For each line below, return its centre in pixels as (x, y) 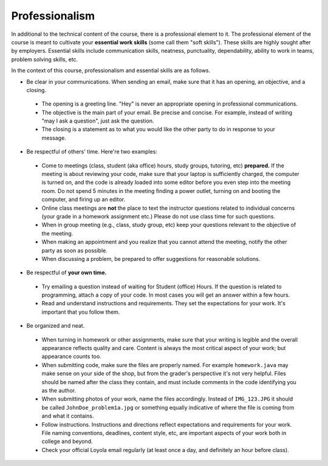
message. (54, 138)
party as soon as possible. (74, 250)
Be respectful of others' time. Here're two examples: (92, 152)
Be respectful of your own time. (67, 272)
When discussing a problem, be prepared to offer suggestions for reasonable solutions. (151, 258)
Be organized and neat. (56, 326)
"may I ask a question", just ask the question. (98, 121)
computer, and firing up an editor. (84, 200)
